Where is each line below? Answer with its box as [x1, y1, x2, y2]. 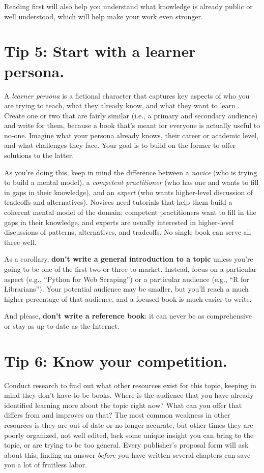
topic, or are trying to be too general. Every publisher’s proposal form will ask [4, 439, 249, 450]
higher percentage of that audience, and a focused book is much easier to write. [4, 293, 252, 304]
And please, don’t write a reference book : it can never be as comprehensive [4, 310, 252, 321]
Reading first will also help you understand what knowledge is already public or [4, 1, 253, 11]
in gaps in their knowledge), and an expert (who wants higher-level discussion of [4, 186, 253, 197]
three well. [4, 236, 37, 247]
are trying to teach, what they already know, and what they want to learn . [4, 100, 240, 111]
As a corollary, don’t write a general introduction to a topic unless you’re [4, 254, 253, 264]
